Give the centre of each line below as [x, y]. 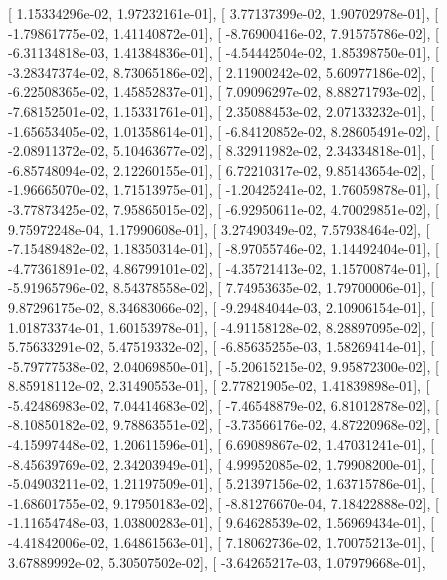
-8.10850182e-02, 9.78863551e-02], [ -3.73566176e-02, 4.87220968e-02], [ [223, 424]
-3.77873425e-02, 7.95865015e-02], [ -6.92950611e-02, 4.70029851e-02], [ [223, 208]
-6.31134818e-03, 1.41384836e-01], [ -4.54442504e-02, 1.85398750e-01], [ [223, 52]
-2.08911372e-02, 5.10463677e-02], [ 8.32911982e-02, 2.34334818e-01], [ [221, 150]
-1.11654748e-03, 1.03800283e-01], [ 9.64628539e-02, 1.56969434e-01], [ [221, 522]
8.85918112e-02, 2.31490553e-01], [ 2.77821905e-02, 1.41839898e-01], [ [219, 385]
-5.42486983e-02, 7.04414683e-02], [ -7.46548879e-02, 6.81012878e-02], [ [223, 404]
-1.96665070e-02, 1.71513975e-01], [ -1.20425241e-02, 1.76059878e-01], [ [223, 189]
